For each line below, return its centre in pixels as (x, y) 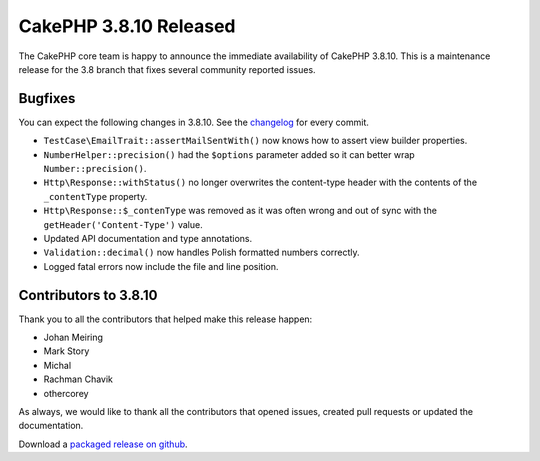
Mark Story (66, 351)
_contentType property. (95, 196)
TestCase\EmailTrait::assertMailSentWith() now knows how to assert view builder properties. (255, 141)
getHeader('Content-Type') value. (123, 224)
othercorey (66, 393)
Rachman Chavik (78, 379)
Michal (57, 365)
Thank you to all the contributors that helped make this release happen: (165, 319)
